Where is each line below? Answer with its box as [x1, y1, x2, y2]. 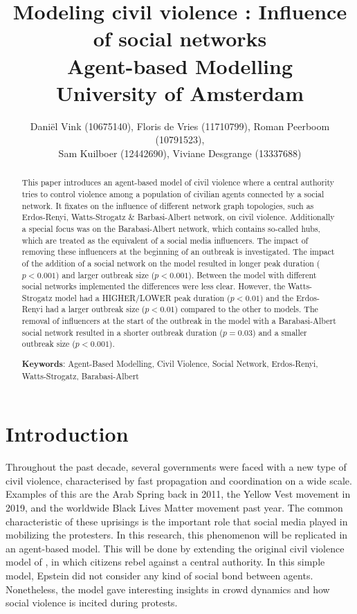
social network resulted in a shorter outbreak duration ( [21, 326, 223, 338]
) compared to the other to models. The [174, 303, 318, 315]
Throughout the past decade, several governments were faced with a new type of [6, 460, 347, 474]
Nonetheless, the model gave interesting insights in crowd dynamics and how [6, 581, 330, 596]
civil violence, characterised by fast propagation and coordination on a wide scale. [6, 473, 352, 487]
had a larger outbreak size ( [45, 303, 145, 315]
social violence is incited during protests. [6, 595, 178, 610]
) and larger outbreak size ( [55, 269, 155, 280]
